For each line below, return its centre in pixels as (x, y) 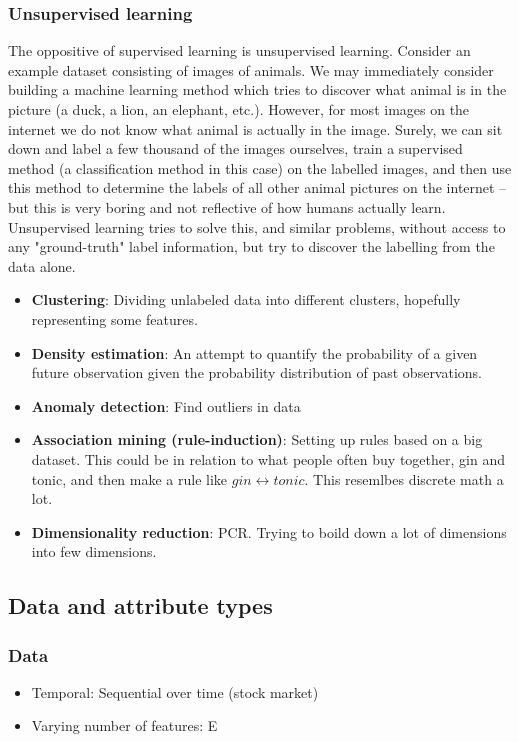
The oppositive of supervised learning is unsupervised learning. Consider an (239, 50)
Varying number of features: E (124, 725)
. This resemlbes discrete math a (404, 478)
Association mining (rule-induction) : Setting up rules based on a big (257, 439)
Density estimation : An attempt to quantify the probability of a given (254, 352)
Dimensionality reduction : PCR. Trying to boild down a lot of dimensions (269, 531)
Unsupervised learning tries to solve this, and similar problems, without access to (257, 226)
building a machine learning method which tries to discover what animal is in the (257, 89)
